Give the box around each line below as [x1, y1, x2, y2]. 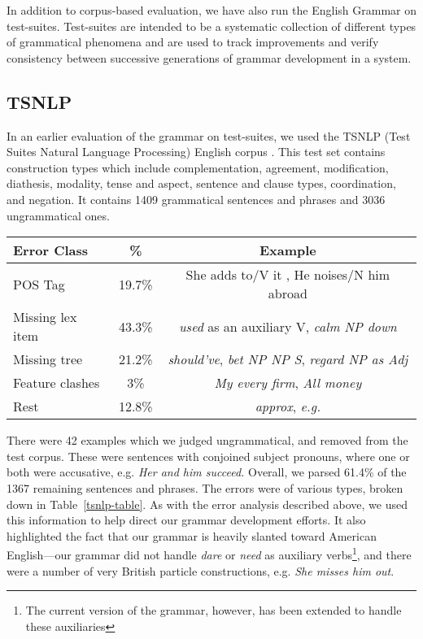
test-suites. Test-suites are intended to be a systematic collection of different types [7, 17, 416, 34]
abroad [268, 284, 307, 303]
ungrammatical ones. [7, 206, 110, 224]
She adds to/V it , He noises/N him [185, 265, 390, 285]
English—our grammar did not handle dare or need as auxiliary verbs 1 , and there [7, 544, 412, 563]
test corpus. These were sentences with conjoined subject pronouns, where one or [7, 447, 410, 464]
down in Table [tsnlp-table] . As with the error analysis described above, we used [7, 495, 408, 512]
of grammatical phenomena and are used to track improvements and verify [7, 33, 379, 50]
